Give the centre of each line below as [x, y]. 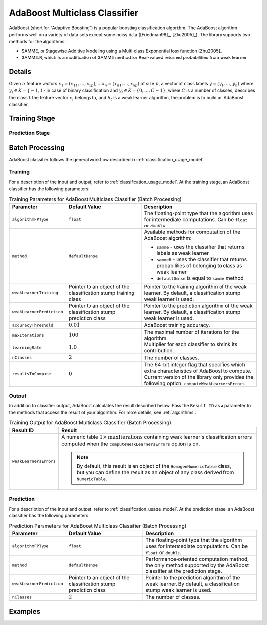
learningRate [27, 348]
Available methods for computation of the [192, 232]
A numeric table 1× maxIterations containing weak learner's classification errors [157, 437]
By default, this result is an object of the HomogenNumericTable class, [154, 466]
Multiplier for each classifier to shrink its [191, 344]
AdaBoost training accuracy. [177, 325]
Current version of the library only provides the [199, 377]
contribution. [159, 351]
